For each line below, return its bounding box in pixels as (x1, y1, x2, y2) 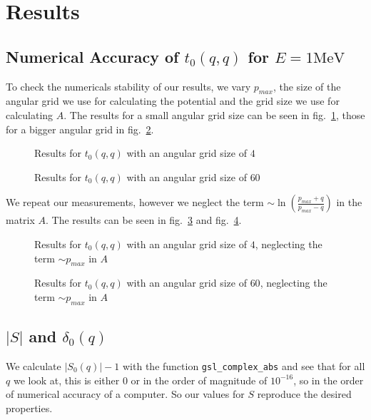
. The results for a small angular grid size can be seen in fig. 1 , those (63, 107, 365, 122)
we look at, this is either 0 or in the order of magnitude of (13, 372, 268, 387)
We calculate (6, 358, 61, 373)
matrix (6, 212, 35, 227)
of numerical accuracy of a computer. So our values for (6, 386, 245, 401)
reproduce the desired (257, 386, 352, 401)
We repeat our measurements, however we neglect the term (6, 195, 264, 210)
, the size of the (273, 78, 341, 93)
